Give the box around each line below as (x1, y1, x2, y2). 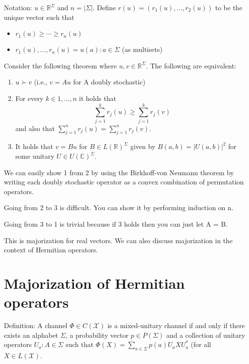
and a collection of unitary (166, 330, 245, 340)
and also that (15, 123, 55, 133)
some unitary (15, 151, 54, 161)
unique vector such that (4, 12, 74, 22)
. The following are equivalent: (146, 60, 236, 70)
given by (130, 141, 156, 151)
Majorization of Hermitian (4, 273, 185, 293)
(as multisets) (122, 44, 162, 54)
